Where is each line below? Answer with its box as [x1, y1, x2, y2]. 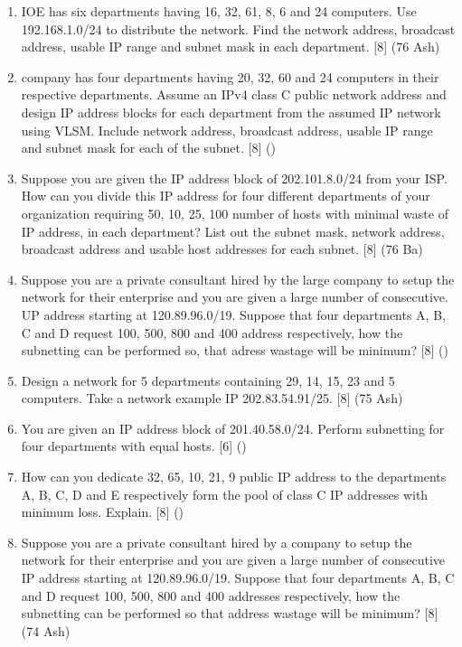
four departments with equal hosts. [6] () [21, 436, 247, 455]
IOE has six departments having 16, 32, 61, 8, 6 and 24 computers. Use [21, 2, 417, 20]
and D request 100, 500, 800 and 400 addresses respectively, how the [21, 586, 401, 605]
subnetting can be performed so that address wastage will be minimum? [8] [21, 604, 438, 623]
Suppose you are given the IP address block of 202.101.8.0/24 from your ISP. [21, 168, 448, 187]
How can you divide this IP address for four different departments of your [21, 186, 430, 205]
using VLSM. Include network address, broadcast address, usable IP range [21, 120, 433, 139]
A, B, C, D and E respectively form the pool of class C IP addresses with [21, 484, 429, 503]
